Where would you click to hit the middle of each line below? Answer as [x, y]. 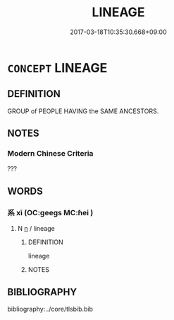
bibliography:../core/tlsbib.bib [50, 309]
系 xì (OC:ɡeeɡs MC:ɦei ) [50, 212]
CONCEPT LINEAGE [57, 68]
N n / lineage [36, 229]
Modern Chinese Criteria [50, 154]
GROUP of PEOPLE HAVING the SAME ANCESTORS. [83, 111]
